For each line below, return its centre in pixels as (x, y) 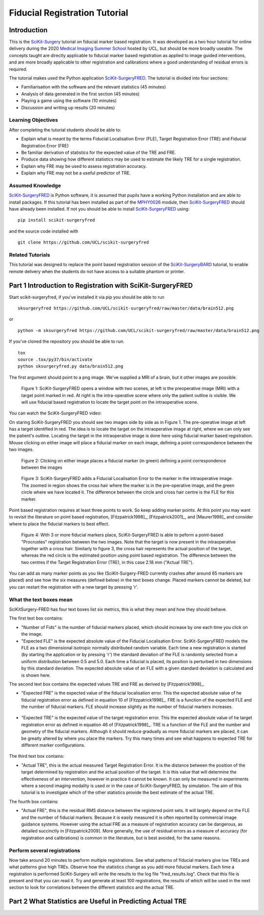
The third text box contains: (37, 756)
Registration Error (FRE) (45, 146)
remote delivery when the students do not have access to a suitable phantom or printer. (97, 271)
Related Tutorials (30, 255)
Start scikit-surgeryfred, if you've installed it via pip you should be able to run (87, 297)
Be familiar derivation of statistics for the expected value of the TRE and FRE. (99, 152)
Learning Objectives (34, 120)
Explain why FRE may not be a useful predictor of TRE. (76, 173)
